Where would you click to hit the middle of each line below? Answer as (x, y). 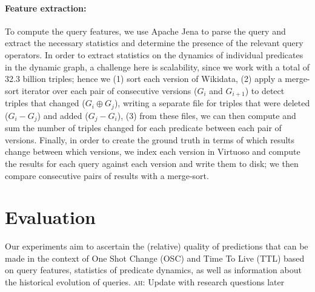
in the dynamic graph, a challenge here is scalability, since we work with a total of (157, 66)
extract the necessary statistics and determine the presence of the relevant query (154, 43)
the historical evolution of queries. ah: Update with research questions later (145, 282)
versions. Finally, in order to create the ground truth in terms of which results (150, 139)
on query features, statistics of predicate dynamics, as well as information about (153, 270)
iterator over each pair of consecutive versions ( (110, 90)
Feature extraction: (46, 8)
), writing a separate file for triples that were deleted (212, 103)
